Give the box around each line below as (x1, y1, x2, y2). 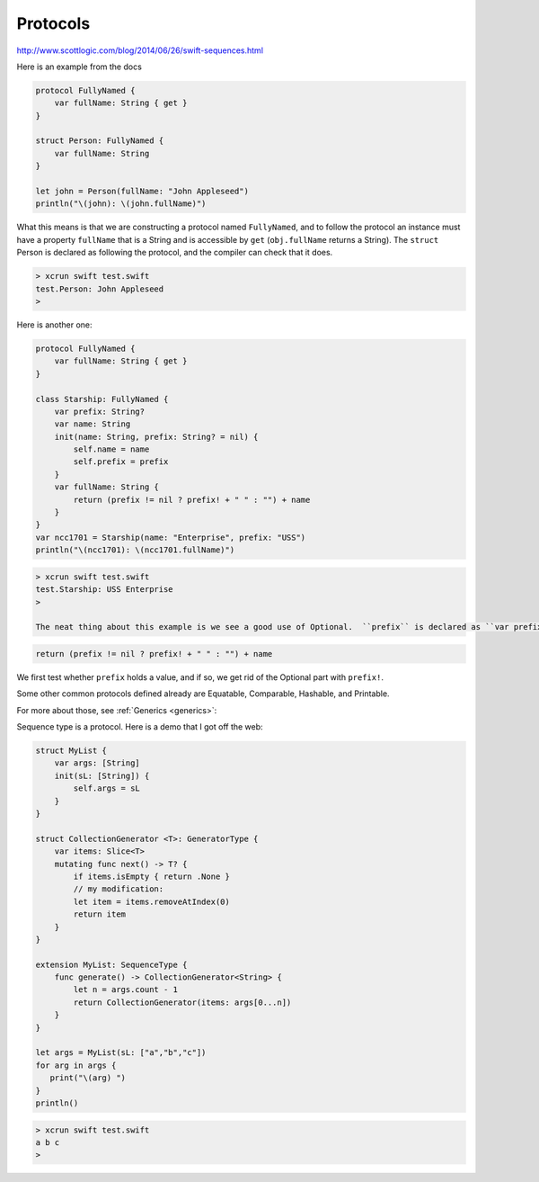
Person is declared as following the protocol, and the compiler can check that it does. (16, 247, 333, 258)
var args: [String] (54, 758, 141, 768)
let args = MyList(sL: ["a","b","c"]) (35, 1048, 207, 1058)
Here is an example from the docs (16, 61, 143, 72)
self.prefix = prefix (73, 457, 169, 467)
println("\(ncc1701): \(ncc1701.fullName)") (35, 545, 235, 555)
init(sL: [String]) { (54, 770, 150, 781)
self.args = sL (73, 784, 141, 793)
